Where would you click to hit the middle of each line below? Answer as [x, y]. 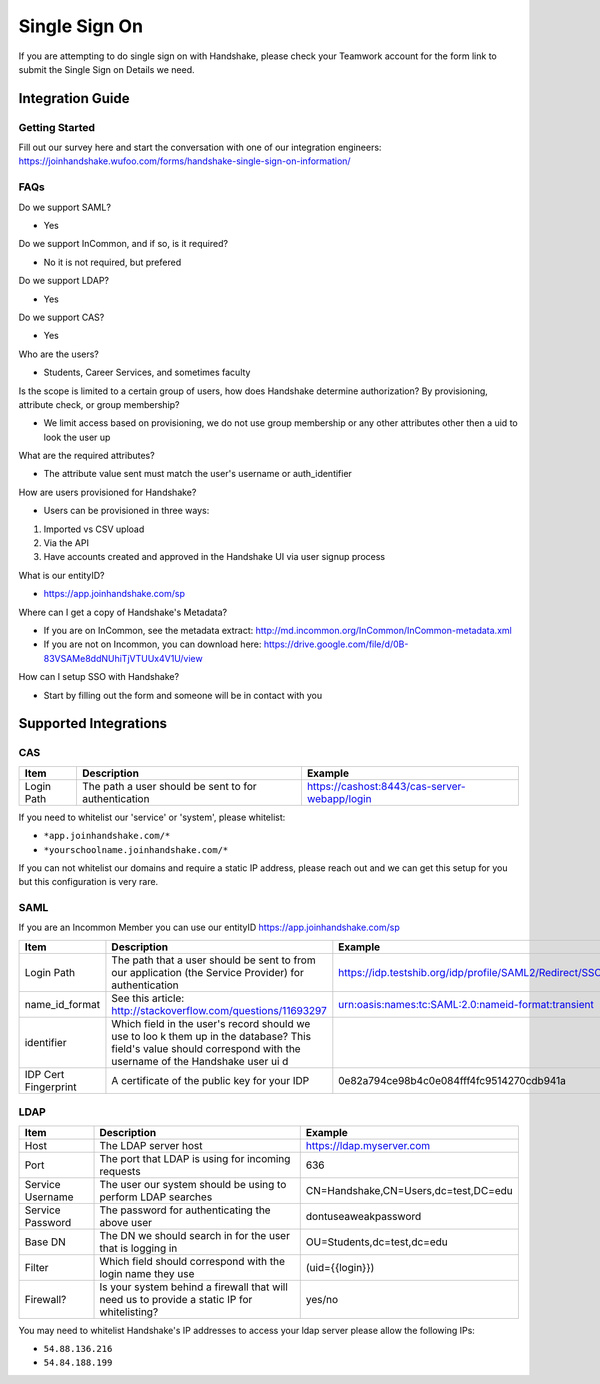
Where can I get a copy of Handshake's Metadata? [123, 612]
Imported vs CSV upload [94, 529]
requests [120, 1171]
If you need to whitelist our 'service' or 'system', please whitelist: [152, 817]
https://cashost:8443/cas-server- [386, 786]
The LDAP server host [151, 1145]
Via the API [66, 543]
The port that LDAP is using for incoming [195, 1158]
